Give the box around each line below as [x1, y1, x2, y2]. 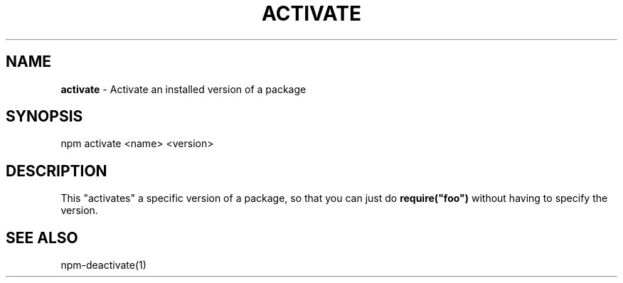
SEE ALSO [6, 228, 78, 247]
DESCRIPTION [6, 161, 107, 180]
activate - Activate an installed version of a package [60, 82, 307, 95]
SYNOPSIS [6, 107, 83, 126]
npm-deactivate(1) [60, 259, 147, 272]
